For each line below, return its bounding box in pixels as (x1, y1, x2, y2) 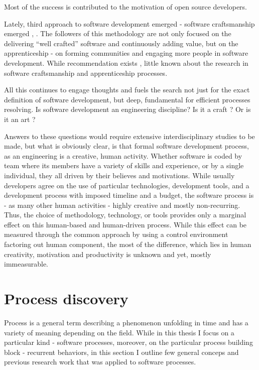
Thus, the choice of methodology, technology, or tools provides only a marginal (4, 209, 246, 220)
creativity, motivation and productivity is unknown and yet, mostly (4, 249, 211, 259)
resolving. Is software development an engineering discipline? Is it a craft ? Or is (4, 104, 251, 114)
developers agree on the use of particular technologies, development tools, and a (4, 180, 249, 190)
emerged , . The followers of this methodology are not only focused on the (4, 28, 231, 39)
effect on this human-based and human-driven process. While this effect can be (4, 219, 247, 229)
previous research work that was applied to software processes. (4, 356, 196, 367)
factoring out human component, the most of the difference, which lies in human (4, 239, 251, 250)
